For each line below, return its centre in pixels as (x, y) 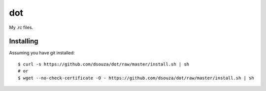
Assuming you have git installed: (42, 53)
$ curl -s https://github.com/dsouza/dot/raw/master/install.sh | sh (104, 64)
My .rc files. (21, 27)
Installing (24, 41)
